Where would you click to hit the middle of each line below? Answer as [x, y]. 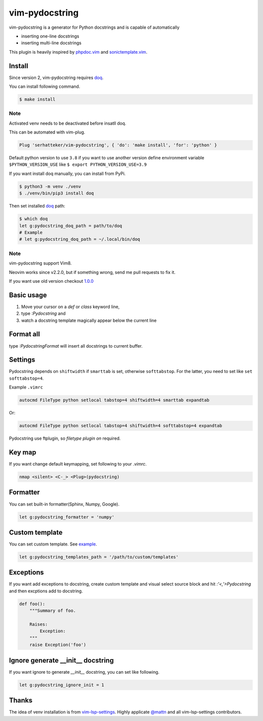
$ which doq [34, 219]
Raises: [39, 624]
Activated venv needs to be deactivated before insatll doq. [68, 123]
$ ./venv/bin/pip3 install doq [57, 193]
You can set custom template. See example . [53, 544]
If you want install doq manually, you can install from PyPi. [67, 174]
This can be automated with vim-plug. [47, 132]
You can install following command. [45, 87]
